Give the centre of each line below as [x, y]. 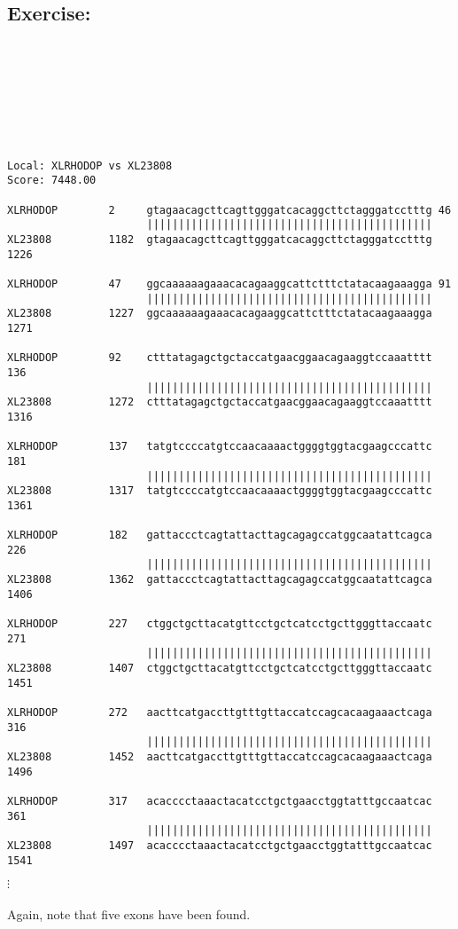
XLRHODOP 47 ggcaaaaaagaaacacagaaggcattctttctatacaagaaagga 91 [229, 284]
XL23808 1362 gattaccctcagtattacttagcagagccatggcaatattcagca [220, 580]
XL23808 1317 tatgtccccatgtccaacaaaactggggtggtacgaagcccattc [220, 491]
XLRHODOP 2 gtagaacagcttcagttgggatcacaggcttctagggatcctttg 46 [229, 210]
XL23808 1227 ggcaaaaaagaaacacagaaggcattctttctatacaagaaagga [220, 314]
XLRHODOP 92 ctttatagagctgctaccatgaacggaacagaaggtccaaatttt [220, 358]
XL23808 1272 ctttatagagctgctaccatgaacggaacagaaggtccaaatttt [220, 402]
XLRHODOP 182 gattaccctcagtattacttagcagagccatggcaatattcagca [220, 535]
